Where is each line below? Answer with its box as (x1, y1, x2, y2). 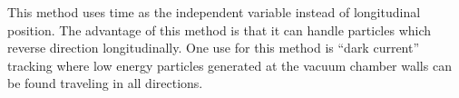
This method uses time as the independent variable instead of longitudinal (7, 3, 421, 21)
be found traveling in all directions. (7, 73, 203, 93)
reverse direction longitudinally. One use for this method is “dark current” (7, 38, 420, 57)
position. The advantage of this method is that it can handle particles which (7, 20, 432, 39)
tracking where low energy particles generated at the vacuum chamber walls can (7, 55, 452, 74)
